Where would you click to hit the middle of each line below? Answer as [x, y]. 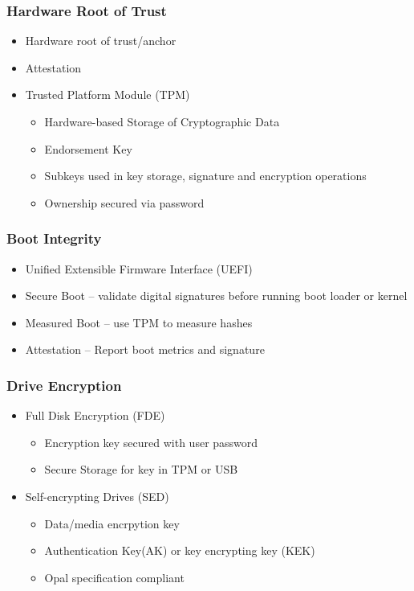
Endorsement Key [88, 148]
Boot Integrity [54, 238]
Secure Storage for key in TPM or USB [141, 469]
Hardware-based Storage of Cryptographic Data [162, 121]
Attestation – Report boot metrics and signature [145, 349]
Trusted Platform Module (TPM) [108, 94]
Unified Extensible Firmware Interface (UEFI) [139, 268]
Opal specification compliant [114, 577]
